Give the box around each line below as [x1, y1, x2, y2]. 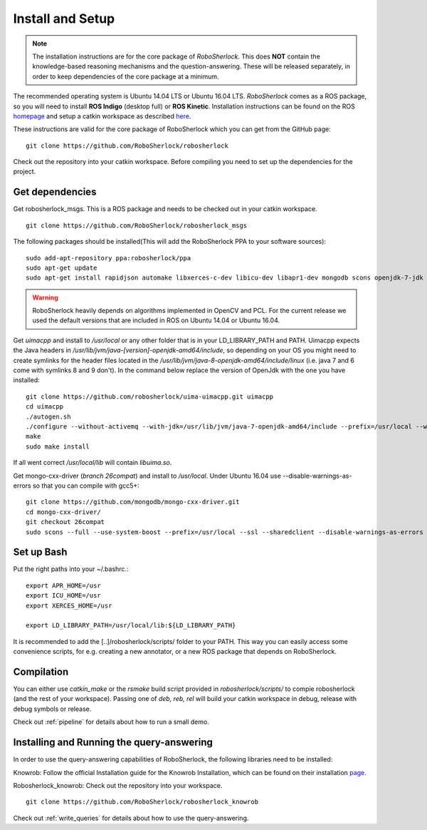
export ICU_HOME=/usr [26, 592, 101, 600]
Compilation [13, 665, 69, 677]
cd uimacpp [26, 403, 64, 411]
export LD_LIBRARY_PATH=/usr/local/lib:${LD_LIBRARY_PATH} [26, 621, 236, 630]
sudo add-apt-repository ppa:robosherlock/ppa [26, 254, 191, 262]
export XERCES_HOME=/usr [26, 601, 112, 610]
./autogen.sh [26, 412, 71, 421]
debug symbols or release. [13, 705, 92, 713]
